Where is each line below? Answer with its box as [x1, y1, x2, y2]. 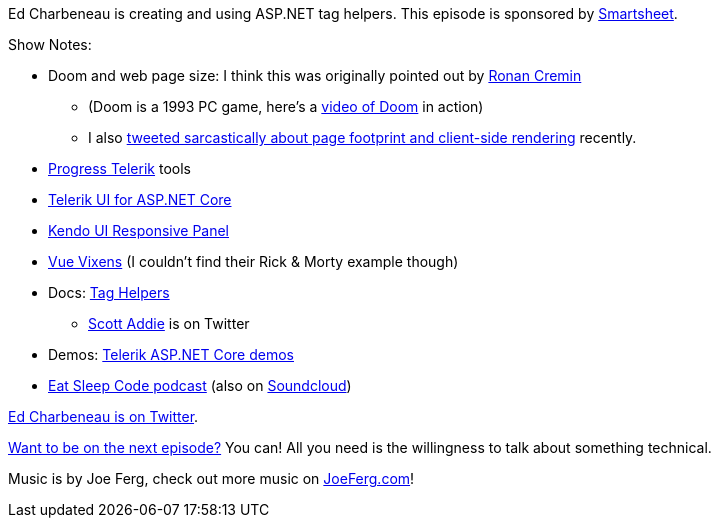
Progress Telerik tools [48, 160, 191, 177]
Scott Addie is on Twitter [88, 315, 250, 332]
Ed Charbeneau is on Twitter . [8, 408, 199, 425]
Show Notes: [8, 36, 92, 53]
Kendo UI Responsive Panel [48, 222, 230, 239]
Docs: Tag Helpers [48, 284, 170, 301]
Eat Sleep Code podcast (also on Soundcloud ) [48, 377, 352, 394]
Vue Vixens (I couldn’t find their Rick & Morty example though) [48, 253, 459, 270]
